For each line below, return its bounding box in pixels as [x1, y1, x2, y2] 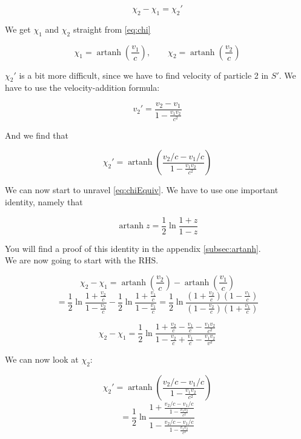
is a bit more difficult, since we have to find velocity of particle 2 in [19, 68, 269, 81]
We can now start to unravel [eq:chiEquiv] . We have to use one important [5, 183, 279, 196]
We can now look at [5, 353, 79, 366]
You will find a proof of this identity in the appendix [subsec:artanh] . [5, 242, 261, 254]
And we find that [5, 128, 69, 141]
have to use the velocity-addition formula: [5, 81, 160, 94]
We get [5, 22, 31, 35]
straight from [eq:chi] [73, 22, 151, 35]
